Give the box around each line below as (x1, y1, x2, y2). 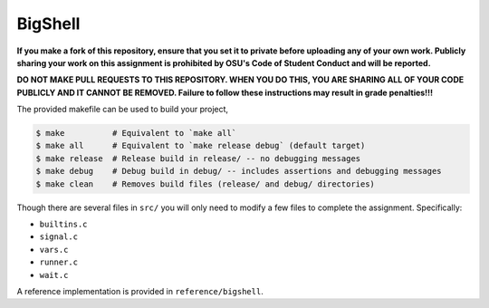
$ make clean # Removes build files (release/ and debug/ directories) (35, 178, 376, 189)
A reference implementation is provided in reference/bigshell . (16, 285, 264, 296)
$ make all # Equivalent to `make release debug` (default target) (35, 140, 366, 151)
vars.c (39, 245, 69, 255)
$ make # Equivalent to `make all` (35, 128, 237, 139)
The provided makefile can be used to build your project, (16, 104, 229, 115)
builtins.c (39, 219, 88, 230)
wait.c (39, 270, 69, 280)
